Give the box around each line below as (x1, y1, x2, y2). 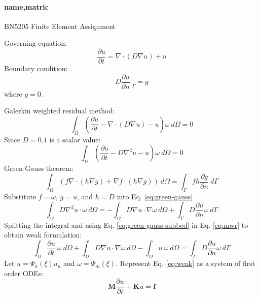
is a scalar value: (49, 134, 101, 144)
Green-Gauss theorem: (4, 163, 73, 173)
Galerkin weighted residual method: (4, 105, 115, 116)
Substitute (4, 191, 36, 201)
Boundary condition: (4, 63, 68, 74)
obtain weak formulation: (4, 229, 82, 240)
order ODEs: (4, 267, 44, 278)
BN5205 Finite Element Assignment (4, 20, 116, 31)
